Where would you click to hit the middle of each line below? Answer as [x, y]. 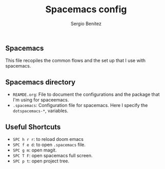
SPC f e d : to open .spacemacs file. [49, 144]
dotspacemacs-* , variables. [40, 111]
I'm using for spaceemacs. [41, 100]
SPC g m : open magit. [35, 150]
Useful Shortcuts [33, 127]
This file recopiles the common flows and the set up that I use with [76, 60]
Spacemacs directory [40, 82]
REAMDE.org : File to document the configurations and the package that [86, 94]
